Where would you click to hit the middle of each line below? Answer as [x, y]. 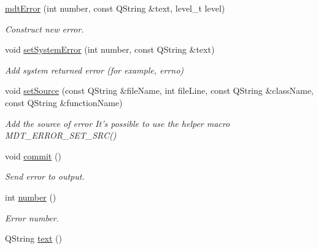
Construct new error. [45, 29]
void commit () [33, 155]
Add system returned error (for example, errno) [95, 70]
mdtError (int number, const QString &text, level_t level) [115, 8]
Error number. [32, 217]
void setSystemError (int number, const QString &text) [110, 49]
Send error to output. [45, 176]
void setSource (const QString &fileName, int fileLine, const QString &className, [159, 90]
